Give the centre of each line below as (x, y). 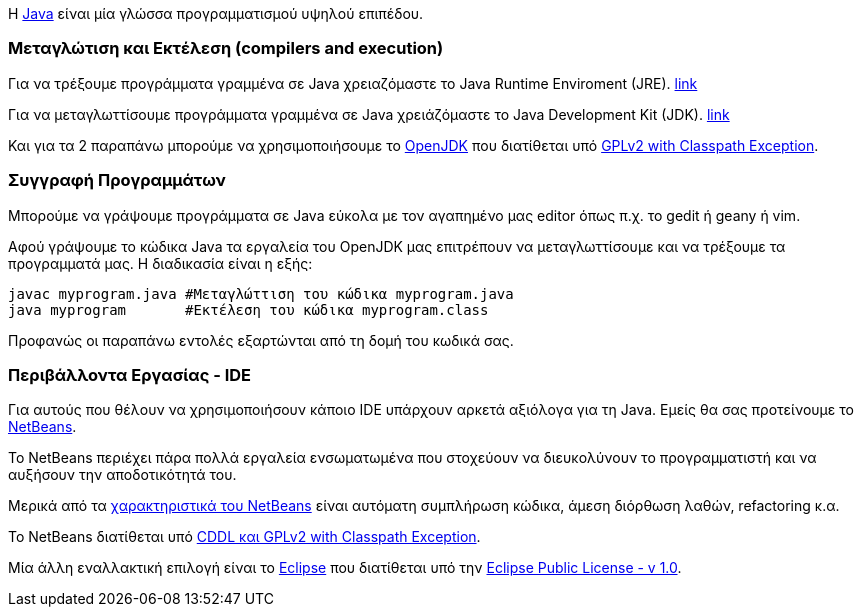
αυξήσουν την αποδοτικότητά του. (122, 475)
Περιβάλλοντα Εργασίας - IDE (130, 374)
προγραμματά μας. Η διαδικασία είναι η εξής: (160, 263)
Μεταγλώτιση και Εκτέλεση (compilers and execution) (226, 48)
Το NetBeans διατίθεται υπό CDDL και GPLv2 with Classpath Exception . (244, 537)
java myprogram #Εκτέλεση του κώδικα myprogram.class (248, 309)
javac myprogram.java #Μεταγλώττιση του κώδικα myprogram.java (261, 293)
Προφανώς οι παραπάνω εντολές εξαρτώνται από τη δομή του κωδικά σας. (261, 340)
